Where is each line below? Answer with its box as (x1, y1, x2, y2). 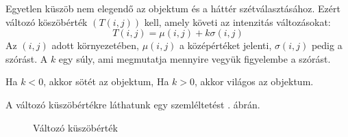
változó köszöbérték (5, 14, 88, 29)
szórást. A (5, 51, 48, 65)
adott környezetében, (51, 38, 139, 52)
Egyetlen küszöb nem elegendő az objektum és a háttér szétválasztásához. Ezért (5, 1, 340, 15)
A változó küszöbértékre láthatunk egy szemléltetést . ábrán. (5, 97, 260, 111)
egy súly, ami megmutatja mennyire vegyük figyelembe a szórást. (58, 51, 331, 65)
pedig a (311, 38, 343, 52)
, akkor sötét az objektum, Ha (43, 74, 169, 89)
